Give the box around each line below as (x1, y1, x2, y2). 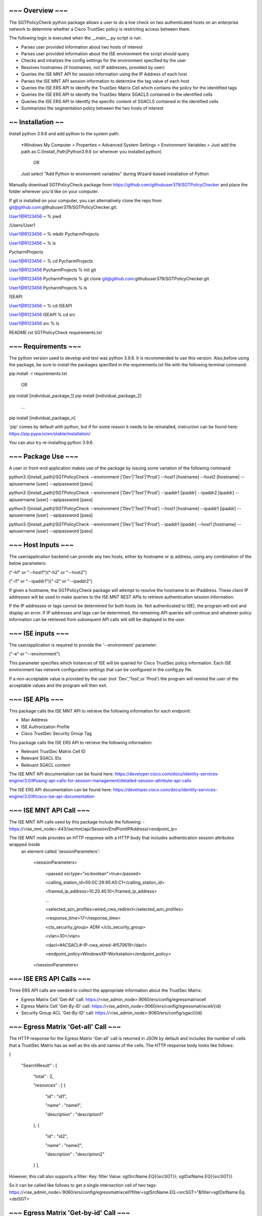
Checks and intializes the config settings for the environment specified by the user (21, 57, 186, 63)
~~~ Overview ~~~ (9, 6, 68, 15)
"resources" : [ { (33, 1082, 65, 1088)
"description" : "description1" (45, 1111, 104, 1117)
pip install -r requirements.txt (9, 371, 67, 376)
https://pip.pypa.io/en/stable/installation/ (9, 430, 91, 436)
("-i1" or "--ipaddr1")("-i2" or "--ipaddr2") (9, 578, 93, 584)
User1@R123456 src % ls (9, 321, 60, 326)
